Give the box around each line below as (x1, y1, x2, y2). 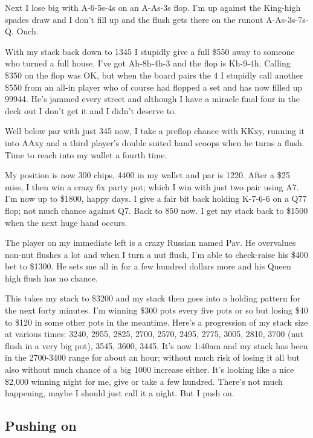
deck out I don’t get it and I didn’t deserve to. (5, 104, 177, 117)
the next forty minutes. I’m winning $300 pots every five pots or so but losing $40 (5, 304, 308, 317)
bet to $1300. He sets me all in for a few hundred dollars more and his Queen (5, 260, 291, 272)
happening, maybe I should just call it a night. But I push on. (5, 387, 234, 399)
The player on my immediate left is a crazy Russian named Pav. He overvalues (5, 236, 296, 249)
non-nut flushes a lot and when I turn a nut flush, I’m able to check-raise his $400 (5, 248, 308, 260)
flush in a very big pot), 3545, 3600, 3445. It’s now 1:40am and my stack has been (5, 339, 308, 352)
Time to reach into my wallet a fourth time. (5, 148, 167, 161)
